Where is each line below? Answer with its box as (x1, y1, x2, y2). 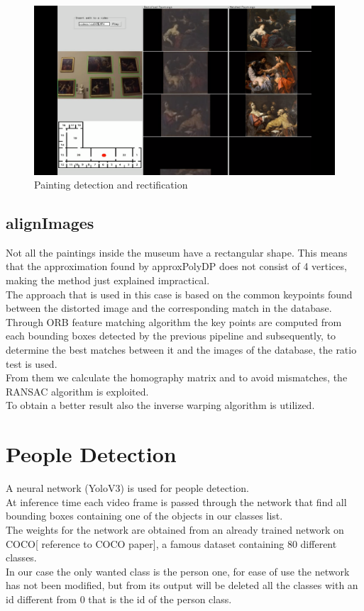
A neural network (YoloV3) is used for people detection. (6, 481, 249, 495)
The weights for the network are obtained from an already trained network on (6, 522, 344, 537)
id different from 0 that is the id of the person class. (6, 591, 232, 606)
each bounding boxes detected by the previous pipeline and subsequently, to (6, 328, 336, 343)
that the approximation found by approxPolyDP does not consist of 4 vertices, (6, 259, 347, 274)
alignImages (6, 212, 94, 234)
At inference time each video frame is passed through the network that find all (6, 494, 347, 509)
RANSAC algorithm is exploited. (6, 383, 149, 398)
